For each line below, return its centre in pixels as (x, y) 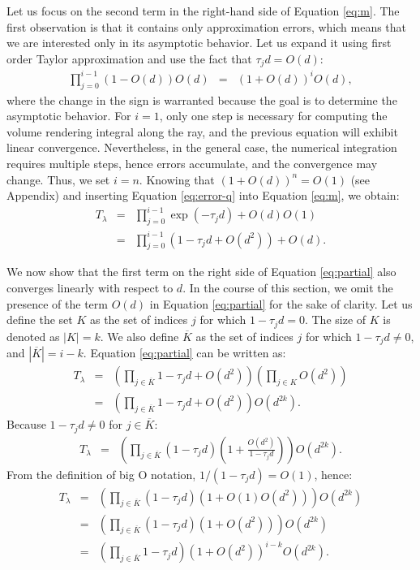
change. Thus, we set (58, 179)
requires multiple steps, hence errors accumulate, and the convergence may (192, 163)
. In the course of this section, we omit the (288, 287)
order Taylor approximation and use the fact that (129, 58)
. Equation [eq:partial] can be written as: (184, 353)
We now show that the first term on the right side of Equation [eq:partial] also (201, 272)
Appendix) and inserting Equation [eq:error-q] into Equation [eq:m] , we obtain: (203, 195)
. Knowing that (177, 179)
